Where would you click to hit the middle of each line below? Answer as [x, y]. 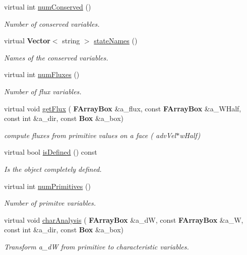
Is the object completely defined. [53, 169]
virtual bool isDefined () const [51, 152]
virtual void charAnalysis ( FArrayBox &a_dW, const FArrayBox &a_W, [124, 219]
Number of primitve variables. [50, 203]
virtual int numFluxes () [42, 74]
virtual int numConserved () [48, 7]
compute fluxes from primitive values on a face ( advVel [90, 135]
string [71, 41]
